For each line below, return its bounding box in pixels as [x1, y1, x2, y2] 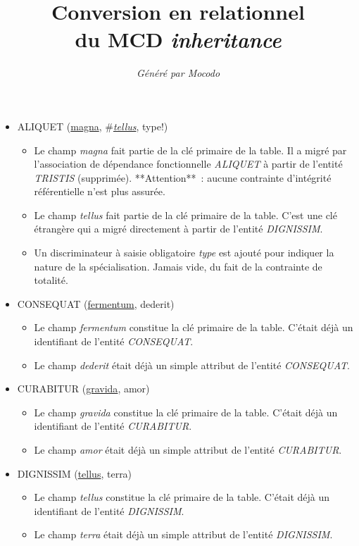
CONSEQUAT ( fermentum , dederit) [17, 296, 175, 311]
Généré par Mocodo [136, 66, 220, 80]
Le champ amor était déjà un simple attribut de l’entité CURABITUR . [34, 442, 342, 457]
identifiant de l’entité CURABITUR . [34, 418, 192, 433]
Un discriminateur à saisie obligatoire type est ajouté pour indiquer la [34, 245, 334, 260]
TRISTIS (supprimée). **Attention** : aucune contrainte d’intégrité [34, 170, 332, 185]
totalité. [34, 273, 68, 287]
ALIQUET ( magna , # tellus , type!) [17, 118, 168, 133]
